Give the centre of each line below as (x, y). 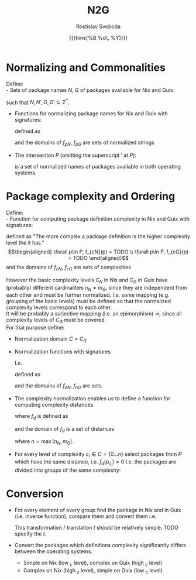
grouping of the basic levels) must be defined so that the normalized (89, 301)
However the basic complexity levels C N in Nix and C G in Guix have (87, 280)
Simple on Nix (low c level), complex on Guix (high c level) (93, 564)
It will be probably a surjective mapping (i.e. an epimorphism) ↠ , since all (94, 314)
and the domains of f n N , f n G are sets (58, 386)
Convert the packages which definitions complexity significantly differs (100, 545)
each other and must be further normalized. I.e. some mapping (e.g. (88, 295)
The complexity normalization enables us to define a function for (92, 398)
